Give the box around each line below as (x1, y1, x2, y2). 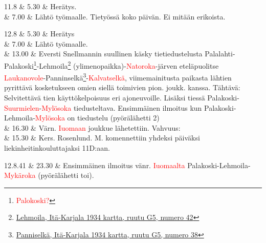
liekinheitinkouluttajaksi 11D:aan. (4, 143, 110, 153)
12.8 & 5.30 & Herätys (4, 28, 75, 39)
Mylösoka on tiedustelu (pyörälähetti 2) (35, 112, 160, 123)
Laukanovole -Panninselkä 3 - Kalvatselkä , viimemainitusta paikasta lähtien (4, 71, 232, 83)
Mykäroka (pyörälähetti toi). (4, 170, 94, 180)
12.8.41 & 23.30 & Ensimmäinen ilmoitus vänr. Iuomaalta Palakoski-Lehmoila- (4, 159, 251, 170)
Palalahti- (205, 48, 235, 59)
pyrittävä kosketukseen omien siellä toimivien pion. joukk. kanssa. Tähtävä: (4, 82, 240, 93)
